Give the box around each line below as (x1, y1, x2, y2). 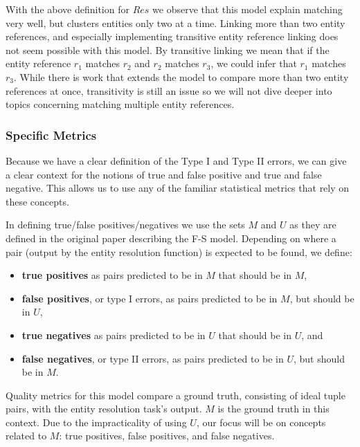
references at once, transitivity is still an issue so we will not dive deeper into (6, 83, 332, 98)
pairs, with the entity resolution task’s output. (6, 401, 202, 416)
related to (6, 428, 47, 443)
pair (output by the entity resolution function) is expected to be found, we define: (6, 244, 352, 259)
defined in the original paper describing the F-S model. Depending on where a (6, 230, 336, 245)
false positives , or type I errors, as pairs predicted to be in (21, 291, 278, 305)
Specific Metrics (6, 126, 97, 143)
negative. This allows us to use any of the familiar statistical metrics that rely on (6, 181, 350, 195)
